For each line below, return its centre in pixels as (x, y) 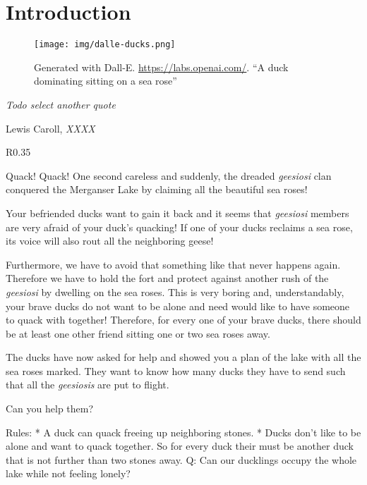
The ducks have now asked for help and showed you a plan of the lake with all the (183, 357)
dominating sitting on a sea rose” (106, 81)
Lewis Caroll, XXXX (50, 128)
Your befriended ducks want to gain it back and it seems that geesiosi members (178, 213)
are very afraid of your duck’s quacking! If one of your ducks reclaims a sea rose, (179, 227)
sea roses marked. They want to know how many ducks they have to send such (176, 370)
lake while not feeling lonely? (68, 473)
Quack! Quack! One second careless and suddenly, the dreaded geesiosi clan (169, 175)
